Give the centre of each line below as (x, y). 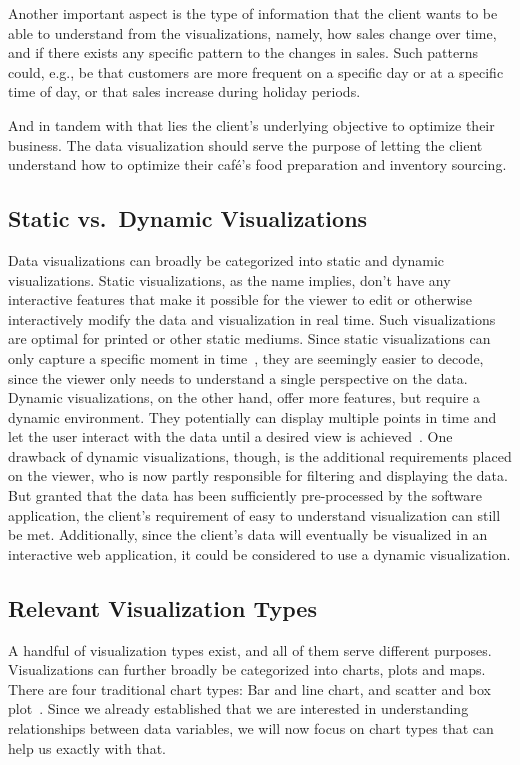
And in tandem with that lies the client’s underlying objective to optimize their (251, 124)
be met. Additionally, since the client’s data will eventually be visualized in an (248, 534)
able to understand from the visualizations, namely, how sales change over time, (252, 32)
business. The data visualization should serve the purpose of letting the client (245, 144)
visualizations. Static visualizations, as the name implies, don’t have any (229, 279)
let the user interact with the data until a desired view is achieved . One (230, 436)
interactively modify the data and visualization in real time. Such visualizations (252, 318)
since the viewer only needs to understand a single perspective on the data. (238, 377)
